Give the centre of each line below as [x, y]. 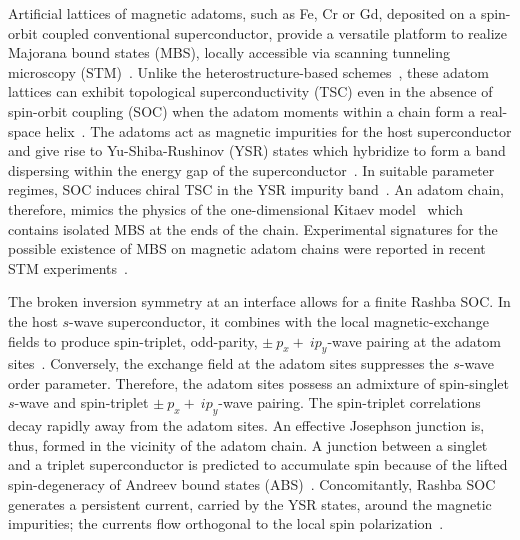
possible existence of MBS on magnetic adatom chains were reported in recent [247, 248]
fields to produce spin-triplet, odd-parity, [133, 340]
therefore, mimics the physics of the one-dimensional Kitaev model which [235, 208]
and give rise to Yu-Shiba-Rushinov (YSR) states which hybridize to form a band [257, 150]
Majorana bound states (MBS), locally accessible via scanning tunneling [229, 52]
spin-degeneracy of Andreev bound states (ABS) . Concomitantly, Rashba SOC [252, 484]
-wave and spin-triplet [81, 402]
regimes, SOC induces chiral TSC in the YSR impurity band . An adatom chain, [256, 189]
